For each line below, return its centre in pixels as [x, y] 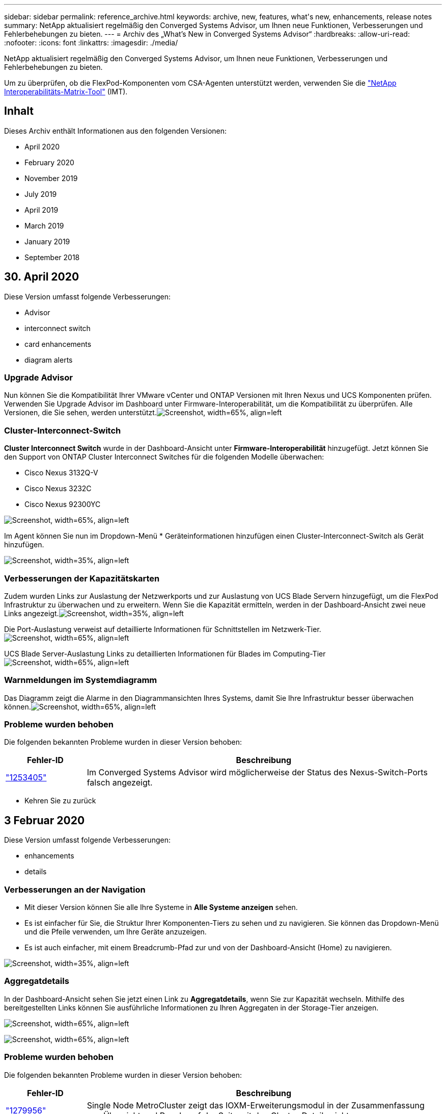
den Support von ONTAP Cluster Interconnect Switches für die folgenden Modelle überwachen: [164, 457]
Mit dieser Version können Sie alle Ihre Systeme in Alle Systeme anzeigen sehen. [161, 907]
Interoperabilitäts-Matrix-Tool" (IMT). [66, 92]
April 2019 [41, 210]
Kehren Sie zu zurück [60, 801]
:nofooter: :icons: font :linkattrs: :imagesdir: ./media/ [91, 43]
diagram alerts [49, 360]
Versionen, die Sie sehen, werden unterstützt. [80, 413]
